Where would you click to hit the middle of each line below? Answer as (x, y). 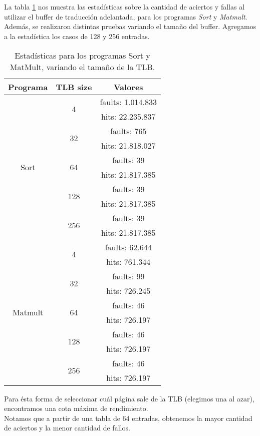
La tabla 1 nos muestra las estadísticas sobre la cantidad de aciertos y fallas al (124, 7)
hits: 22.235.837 (128, 116)
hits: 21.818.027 (128, 145)
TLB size (74, 87)
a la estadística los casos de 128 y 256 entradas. (77, 36)
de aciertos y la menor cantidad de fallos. (67, 428)
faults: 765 (128, 131)
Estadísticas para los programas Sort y (82, 55)
